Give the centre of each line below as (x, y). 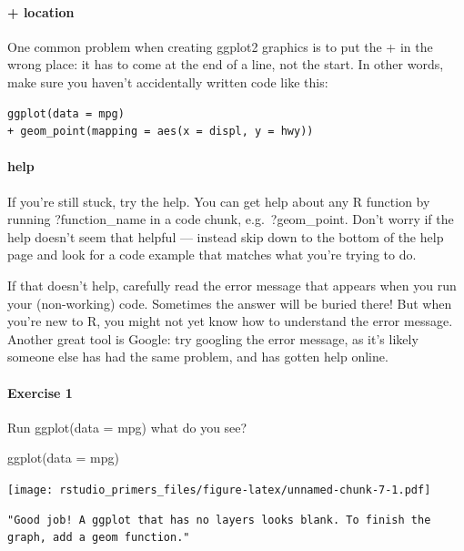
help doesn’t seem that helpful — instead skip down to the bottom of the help (226, 236)
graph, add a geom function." (99, 538)
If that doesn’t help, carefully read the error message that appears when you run (232, 285)
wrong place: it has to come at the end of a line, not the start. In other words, (226, 64)
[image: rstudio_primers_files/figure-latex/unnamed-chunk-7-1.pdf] (219, 490)
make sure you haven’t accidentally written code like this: (168, 82)
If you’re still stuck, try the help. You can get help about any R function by (219, 201)
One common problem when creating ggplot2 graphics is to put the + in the (220, 46)
